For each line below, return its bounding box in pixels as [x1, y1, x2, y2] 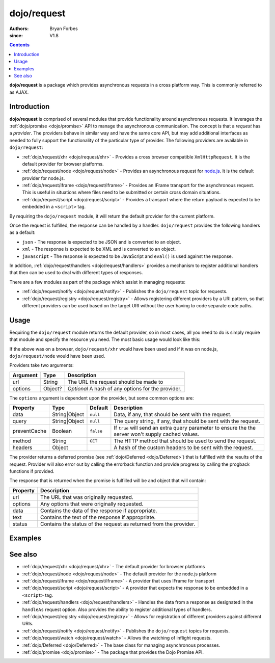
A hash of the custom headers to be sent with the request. [114, 444, 254, 451]
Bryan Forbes [49, 25, 78, 32]
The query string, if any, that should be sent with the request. [114, 418, 261, 425]
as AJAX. [9, 89, 29, 95]
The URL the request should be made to [67, 378, 163, 385]
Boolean [52, 428, 72, 435]
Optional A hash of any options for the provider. [67, 385, 182, 392]
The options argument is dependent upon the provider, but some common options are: [9, 395, 194, 401]
